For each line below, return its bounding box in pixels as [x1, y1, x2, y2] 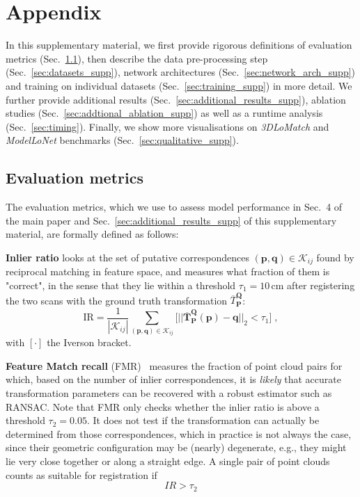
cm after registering [271, 277, 355, 292]
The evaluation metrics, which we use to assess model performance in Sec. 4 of [6, 199, 343, 214]
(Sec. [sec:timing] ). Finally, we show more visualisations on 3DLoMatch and [6, 119, 329, 133]
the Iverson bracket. [47, 335, 132, 350]
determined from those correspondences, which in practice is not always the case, [6, 426, 352, 441]
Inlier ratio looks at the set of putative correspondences [6, 250, 249, 264]
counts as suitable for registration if [6, 467, 157, 482]
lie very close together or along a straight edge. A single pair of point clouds [6, 453, 330, 468]
